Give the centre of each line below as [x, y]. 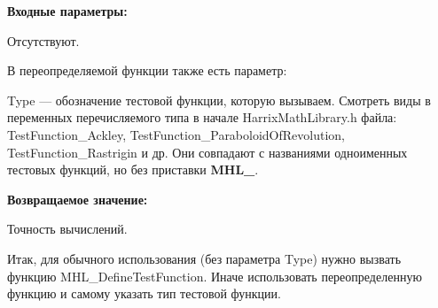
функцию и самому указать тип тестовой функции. [144, 293]
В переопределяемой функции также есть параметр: [147, 70]
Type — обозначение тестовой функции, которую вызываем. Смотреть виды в [219, 100]
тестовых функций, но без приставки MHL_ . [133, 169]
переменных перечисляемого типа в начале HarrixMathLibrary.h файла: [202, 117]
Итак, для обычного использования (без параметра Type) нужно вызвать [204, 258]
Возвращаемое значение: [78, 199]
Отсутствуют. [43, 40]
